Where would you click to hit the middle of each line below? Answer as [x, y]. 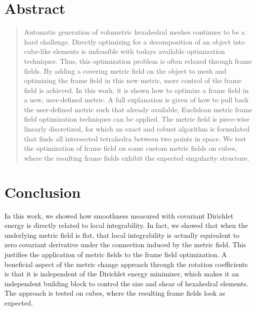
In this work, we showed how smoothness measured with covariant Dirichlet [119, 215]
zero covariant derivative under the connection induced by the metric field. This [125, 244]
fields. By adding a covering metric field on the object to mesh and [125, 70]
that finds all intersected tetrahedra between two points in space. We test [135, 138]
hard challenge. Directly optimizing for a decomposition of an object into [134, 41]
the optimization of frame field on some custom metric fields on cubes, [130, 148]
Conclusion [43, 192]
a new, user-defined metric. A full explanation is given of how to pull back [136, 100]
